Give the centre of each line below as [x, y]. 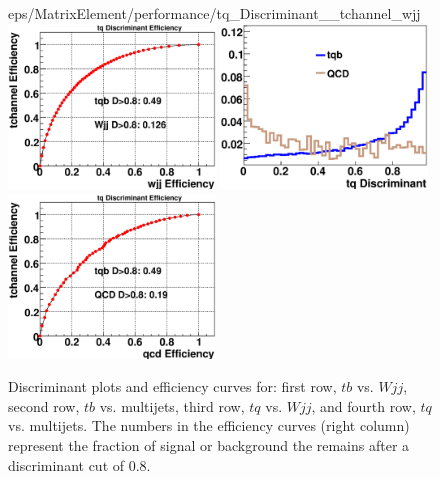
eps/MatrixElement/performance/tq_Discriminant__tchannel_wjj [214, 13]
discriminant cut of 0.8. [79, 464]
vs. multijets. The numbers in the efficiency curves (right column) [209, 425]
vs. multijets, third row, [172, 405]
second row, [44, 405]
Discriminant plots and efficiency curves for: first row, [172, 386]
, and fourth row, [363, 405]
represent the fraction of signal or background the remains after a [209, 445]
